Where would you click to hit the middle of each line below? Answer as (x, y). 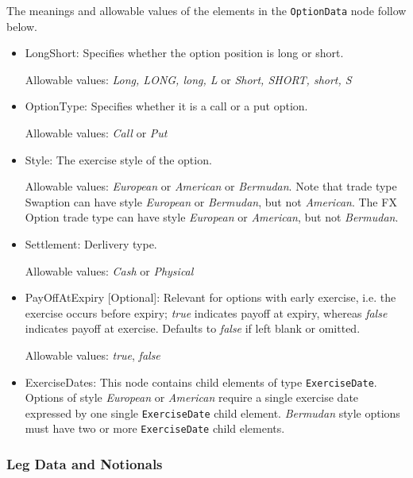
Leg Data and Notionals (85, 464)
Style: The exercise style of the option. (118, 159)
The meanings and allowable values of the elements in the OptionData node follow (206, 10)
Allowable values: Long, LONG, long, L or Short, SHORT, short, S (188, 79)
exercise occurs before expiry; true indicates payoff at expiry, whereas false (206, 312)
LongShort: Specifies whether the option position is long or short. (184, 53)
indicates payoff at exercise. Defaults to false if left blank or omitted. (193, 328)
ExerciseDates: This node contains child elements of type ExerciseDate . (201, 382)
